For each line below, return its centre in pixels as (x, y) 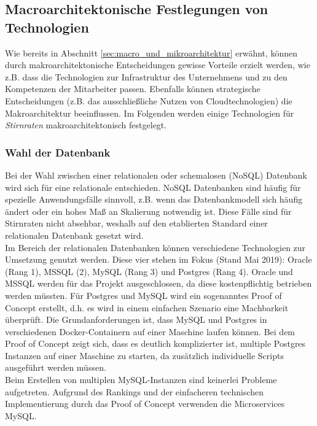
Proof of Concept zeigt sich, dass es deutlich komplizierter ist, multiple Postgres (155, 343)
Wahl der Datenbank (58, 152)
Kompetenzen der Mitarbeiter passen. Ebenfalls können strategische (133, 89)
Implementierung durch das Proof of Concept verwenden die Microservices (145, 404)
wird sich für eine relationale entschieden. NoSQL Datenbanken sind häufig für (153, 187)
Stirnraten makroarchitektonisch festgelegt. (86, 125)
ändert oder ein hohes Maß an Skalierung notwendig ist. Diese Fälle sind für (148, 211)
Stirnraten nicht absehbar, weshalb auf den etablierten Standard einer (136, 223)
